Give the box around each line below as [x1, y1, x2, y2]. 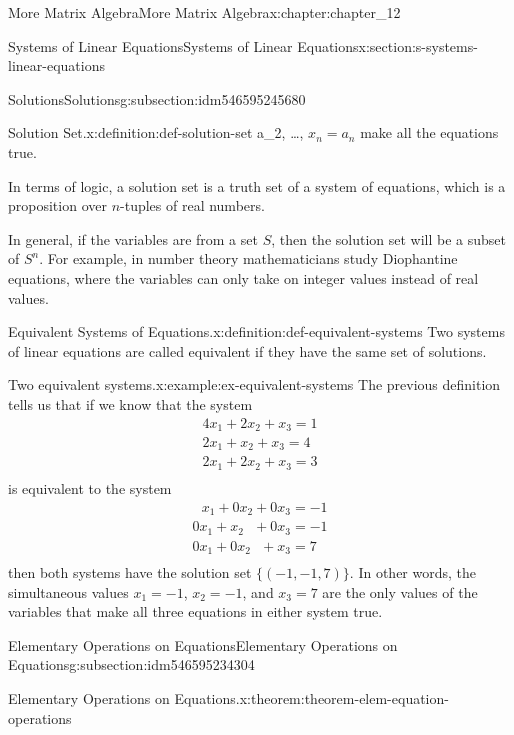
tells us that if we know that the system [8, 393, 253, 414]
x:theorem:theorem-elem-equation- [239, 688, 449, 709]
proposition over [8, 195, 107, 216]
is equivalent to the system [8, 477, 172, 498]
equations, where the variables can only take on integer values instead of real [8, 267, 479, 288]
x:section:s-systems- [358, 35, 478, 56]
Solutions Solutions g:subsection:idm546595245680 [8, 88, 306, 109]
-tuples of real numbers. [120, 195, 265, 216]
